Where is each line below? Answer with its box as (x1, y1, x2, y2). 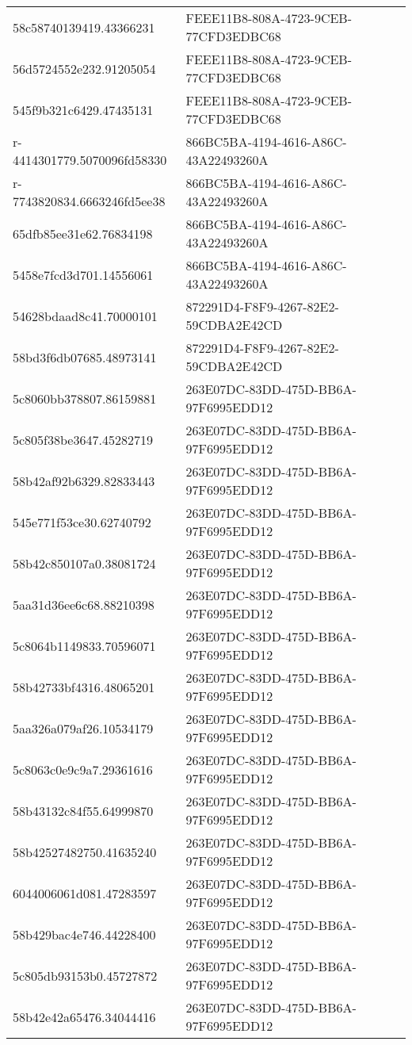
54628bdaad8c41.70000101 (13, 306, 158, 325)
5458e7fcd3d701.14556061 (13, 265, 154, 284)
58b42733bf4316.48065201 (13, 677, 155, 696)
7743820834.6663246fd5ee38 (13, 192, 166, 210)
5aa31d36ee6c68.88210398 (13, 595, 154, 614)
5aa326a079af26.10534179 (13, 718, 154, 737)
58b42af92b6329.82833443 (13, 471, 155, 490)
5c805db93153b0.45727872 (13, 966, 158, 985)
